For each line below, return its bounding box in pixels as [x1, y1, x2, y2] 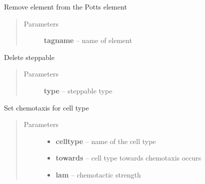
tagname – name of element [43, 35, 132, 45]
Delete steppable [4, 51, 54, 62]
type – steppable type [43, 85, 112, 95]
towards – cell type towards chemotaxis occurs [55, 152, 201, 163]
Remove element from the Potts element [4, 1, 127, 11]
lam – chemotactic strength [55, 169, 141, 179]
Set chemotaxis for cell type [4, 102, 89, 112]
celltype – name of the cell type [55, 135, 156, 146]
